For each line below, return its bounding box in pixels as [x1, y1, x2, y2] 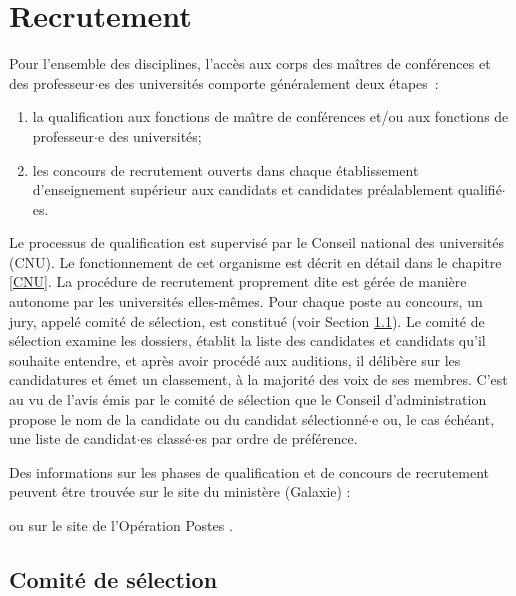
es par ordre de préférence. [195, 428, 358, 449]
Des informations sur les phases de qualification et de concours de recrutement [9, 461, 490, 482]
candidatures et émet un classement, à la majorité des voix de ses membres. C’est [9, 369, 508, 390]
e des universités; [98, 125, 202, 146]
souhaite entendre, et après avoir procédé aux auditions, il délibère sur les [9, 349, 461, 370]
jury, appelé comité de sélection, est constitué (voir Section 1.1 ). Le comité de [9, 310, 485, 331]
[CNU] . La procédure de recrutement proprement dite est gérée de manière [9, 271, 467, 292]
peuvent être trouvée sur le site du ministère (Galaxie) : [9, 481, 351, 502]
